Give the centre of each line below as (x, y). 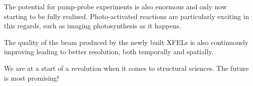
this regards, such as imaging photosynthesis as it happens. (93, 26)
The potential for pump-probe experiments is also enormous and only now (115, 6)
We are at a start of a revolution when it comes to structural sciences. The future (126, 68)
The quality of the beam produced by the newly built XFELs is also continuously (126, 42)
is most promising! (32, 77)
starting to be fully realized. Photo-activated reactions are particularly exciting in (126, 16)
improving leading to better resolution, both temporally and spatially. (109, 52)
